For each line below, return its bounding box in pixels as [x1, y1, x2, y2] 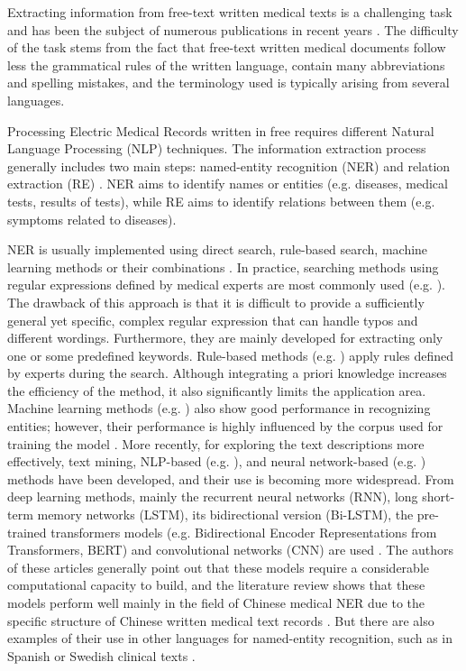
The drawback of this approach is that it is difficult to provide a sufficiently [7, 292, 425, 311]
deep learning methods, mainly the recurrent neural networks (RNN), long [7, 487, 418, 506]
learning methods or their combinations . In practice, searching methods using [7, 257, 439, 276]
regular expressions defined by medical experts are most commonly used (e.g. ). [7, 275, 445, 294]
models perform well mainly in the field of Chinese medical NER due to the [7, 593, 425, 611]
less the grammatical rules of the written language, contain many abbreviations [7, 55, 445, 74]
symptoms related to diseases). [7, 209, 177, 228]
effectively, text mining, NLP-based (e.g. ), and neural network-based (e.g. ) [7, 452, 426, 471]
